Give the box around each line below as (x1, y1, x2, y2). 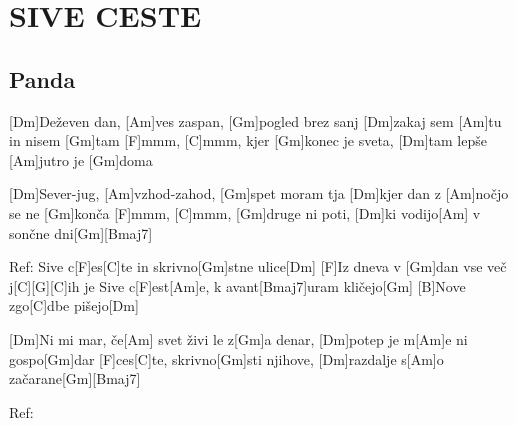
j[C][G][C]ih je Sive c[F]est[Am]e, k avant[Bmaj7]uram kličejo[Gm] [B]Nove (9, 275, 466, 296)
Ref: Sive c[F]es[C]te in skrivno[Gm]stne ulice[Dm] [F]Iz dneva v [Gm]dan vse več (9, 256, 507, 277)
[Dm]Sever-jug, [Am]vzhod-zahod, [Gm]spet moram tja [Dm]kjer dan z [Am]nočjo (9, 183, 509, 204)
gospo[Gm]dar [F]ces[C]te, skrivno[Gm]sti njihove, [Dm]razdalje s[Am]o (9, 348, 444, 369)
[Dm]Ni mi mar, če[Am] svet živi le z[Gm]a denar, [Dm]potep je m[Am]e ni (9, 328, 468, 349)
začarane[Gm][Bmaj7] (9, 368, 141, 389)
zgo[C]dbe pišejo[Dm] (9, 295, 139, 316)
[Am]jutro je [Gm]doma (9, 149, 153, 170)
